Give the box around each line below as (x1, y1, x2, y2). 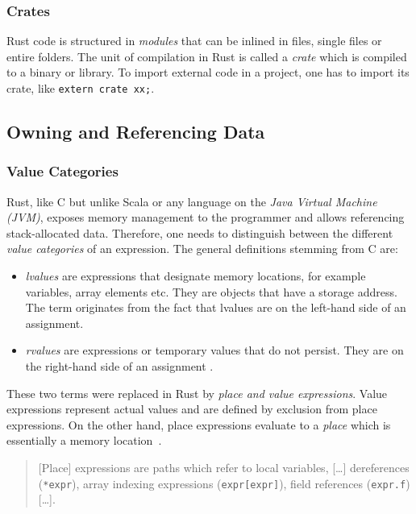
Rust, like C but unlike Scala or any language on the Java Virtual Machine (6, 193, 377, 209)
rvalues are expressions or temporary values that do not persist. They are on (25, 342, 404, 359)
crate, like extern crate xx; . (6, 80, 155, 96)
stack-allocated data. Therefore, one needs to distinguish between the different (6, 224, 393, 241)
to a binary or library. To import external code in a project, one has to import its (6, 64, 410, 81)
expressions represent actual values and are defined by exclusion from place (6, 400, 377, 417)
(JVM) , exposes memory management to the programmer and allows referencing (6, 209, 405, 226)
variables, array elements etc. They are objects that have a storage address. (25, 283, 397, 300)
